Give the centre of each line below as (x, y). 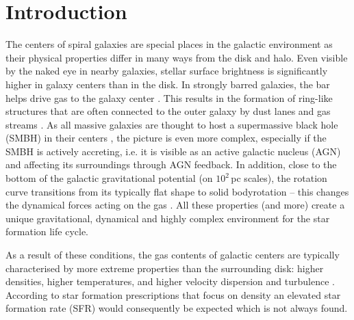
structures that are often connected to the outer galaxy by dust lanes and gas (168, 111)
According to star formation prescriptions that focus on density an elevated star (173, 294)
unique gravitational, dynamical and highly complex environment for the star (168, 218)
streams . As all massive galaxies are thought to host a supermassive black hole (172, 124)
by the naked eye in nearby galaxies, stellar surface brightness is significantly (167, 71)
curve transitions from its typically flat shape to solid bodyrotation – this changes (177, 191)
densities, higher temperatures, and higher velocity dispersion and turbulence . (170, 281)
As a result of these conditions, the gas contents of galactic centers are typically (173, 255)
